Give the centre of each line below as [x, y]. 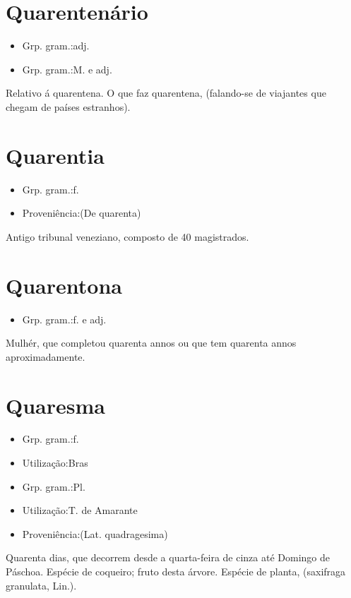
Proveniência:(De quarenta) [82, 213]
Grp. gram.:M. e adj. [67, 69]
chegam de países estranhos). [68, 106]
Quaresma [55, 405]
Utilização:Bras [55, 463]
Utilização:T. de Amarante [80, 510]
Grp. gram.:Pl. [54, 486]
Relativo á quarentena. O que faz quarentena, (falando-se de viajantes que [166, 93]
